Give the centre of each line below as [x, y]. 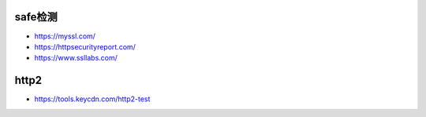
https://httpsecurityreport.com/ [85, 46]
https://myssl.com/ [65, 36]
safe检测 [36, 17]
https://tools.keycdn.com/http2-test [92, 99]
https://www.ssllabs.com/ [76, 58]
